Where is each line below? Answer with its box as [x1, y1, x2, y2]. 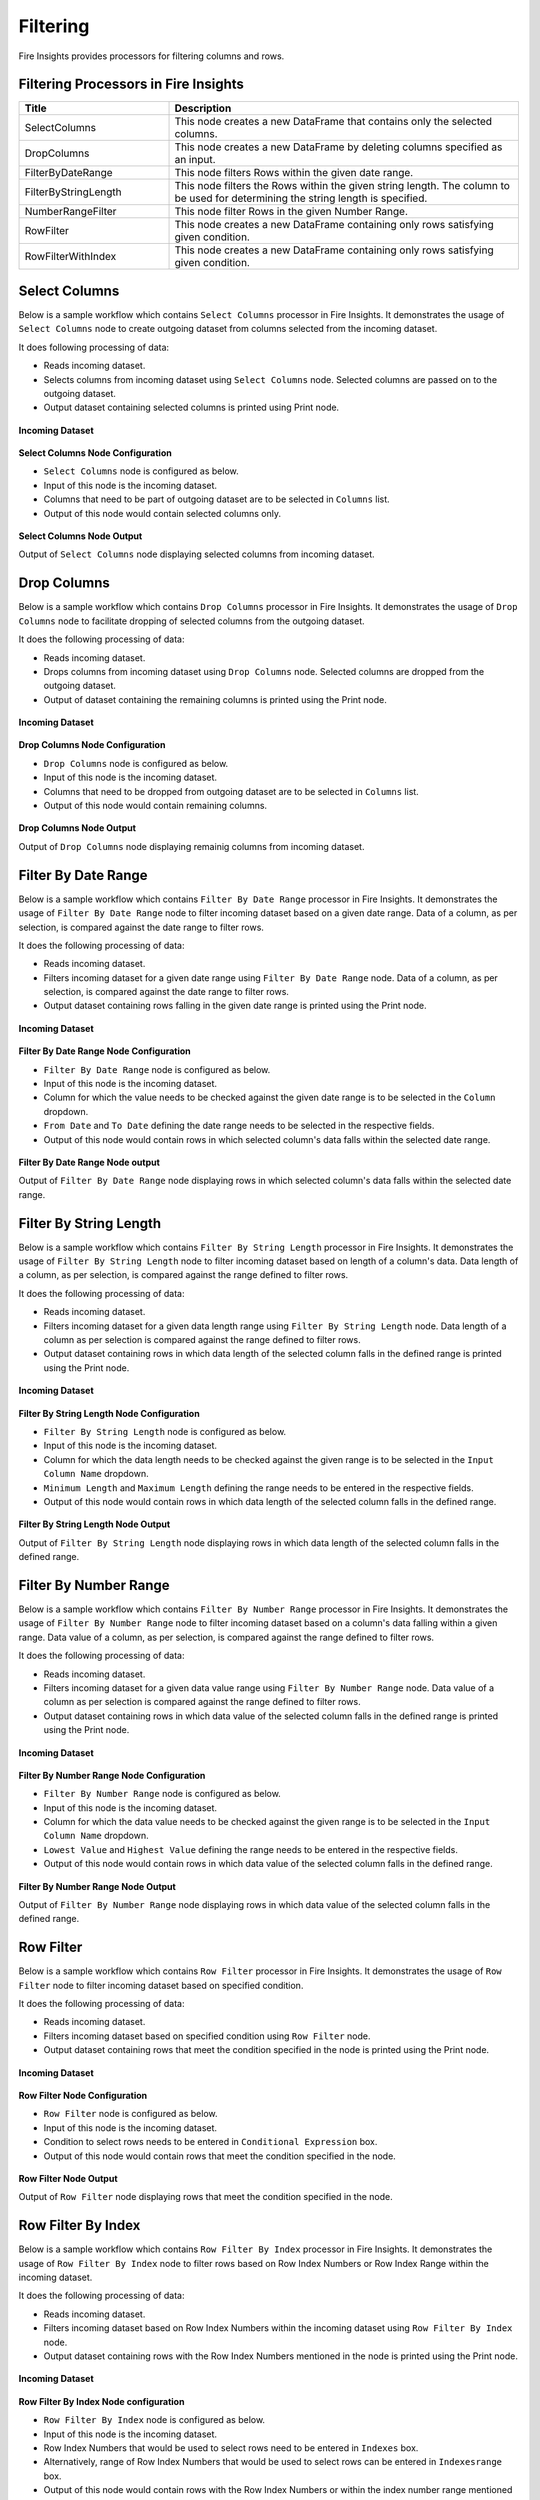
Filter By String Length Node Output [18, 1518, 171, 1530]
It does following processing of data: [18, 341, 170, 353]
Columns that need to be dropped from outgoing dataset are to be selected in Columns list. [43, 785, 419, 797]
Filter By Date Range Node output [18, 1156, 160, 1168]
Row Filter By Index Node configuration [18, 2395, 185, 2407]
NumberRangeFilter [24, 205, 117, 219]
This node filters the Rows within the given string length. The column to [174, 179, 510, 193]
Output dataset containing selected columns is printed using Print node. [43, 401, 340, 414]
